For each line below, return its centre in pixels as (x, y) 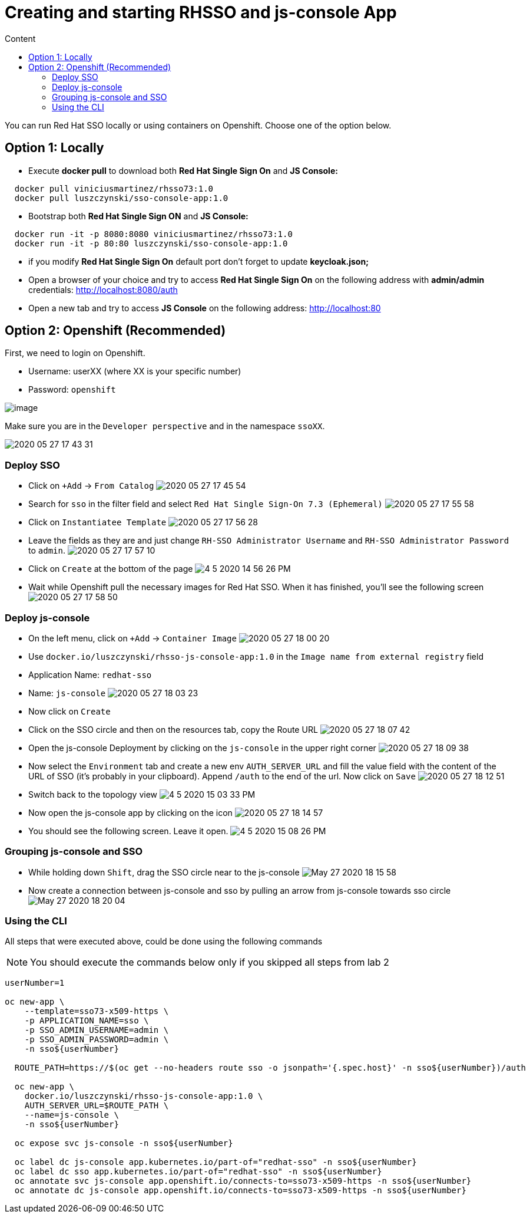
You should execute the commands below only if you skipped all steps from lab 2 (210, 962)
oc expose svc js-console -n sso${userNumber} (124, 1143)
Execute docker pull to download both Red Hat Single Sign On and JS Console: (183, 170)
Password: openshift (72, 390)
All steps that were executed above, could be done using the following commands (164, 942)
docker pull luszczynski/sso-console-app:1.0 (121, 198)
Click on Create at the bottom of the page (111, 569)
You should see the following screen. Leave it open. (128, 831)
